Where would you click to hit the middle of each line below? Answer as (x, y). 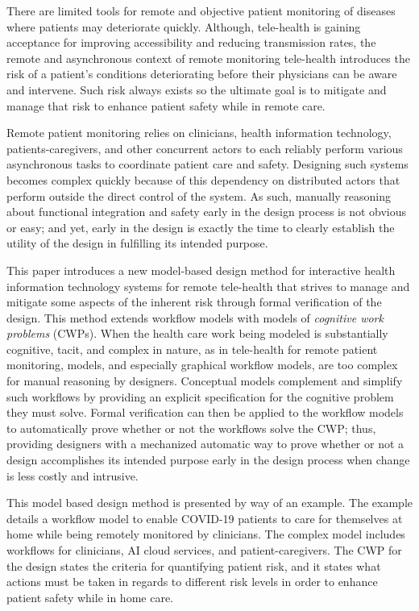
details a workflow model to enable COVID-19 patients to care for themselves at (205, 518)
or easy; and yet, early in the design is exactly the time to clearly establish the (201, 227)
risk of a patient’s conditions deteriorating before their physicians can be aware (202, 74)
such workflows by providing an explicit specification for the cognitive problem (200, 396)
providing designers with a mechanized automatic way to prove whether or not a (205, 444)
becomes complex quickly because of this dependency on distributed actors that (203, 179)
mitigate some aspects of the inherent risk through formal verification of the (194, 302)
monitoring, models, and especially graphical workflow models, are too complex (202, 365)
